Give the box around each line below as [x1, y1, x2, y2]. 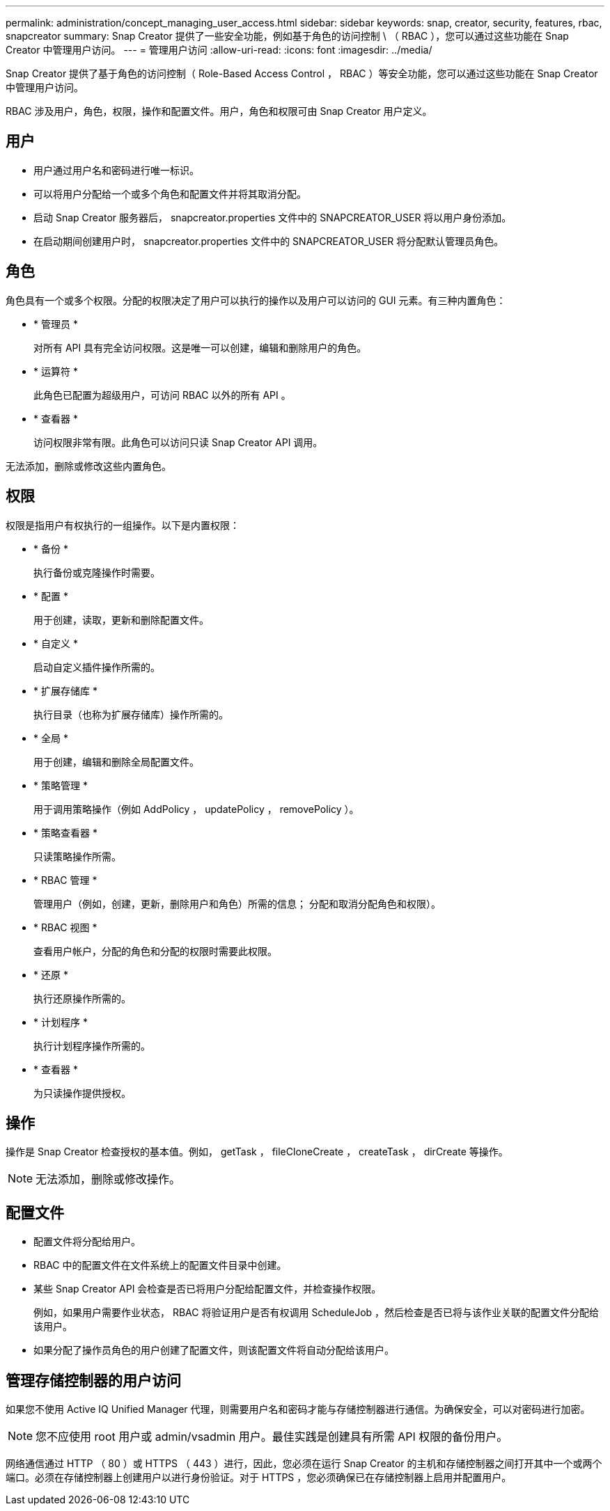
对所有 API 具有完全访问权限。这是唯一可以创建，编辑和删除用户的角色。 [33, 341, 367, 354]
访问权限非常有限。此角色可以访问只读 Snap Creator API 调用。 [33, 436, 323, 448]
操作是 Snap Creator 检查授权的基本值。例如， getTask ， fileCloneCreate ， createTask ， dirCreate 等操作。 [6, 1146, 508, 1158]
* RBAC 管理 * [33, 873, 97, 886]
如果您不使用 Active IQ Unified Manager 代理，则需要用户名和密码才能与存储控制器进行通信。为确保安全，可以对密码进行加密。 [6, 1403, 591, 1416]
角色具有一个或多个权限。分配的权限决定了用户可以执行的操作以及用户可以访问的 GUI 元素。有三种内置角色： [6, 294, 506, 306]
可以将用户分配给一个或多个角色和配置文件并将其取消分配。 [33, 187, 306, 200]
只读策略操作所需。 [33, 850, 121, 862]
